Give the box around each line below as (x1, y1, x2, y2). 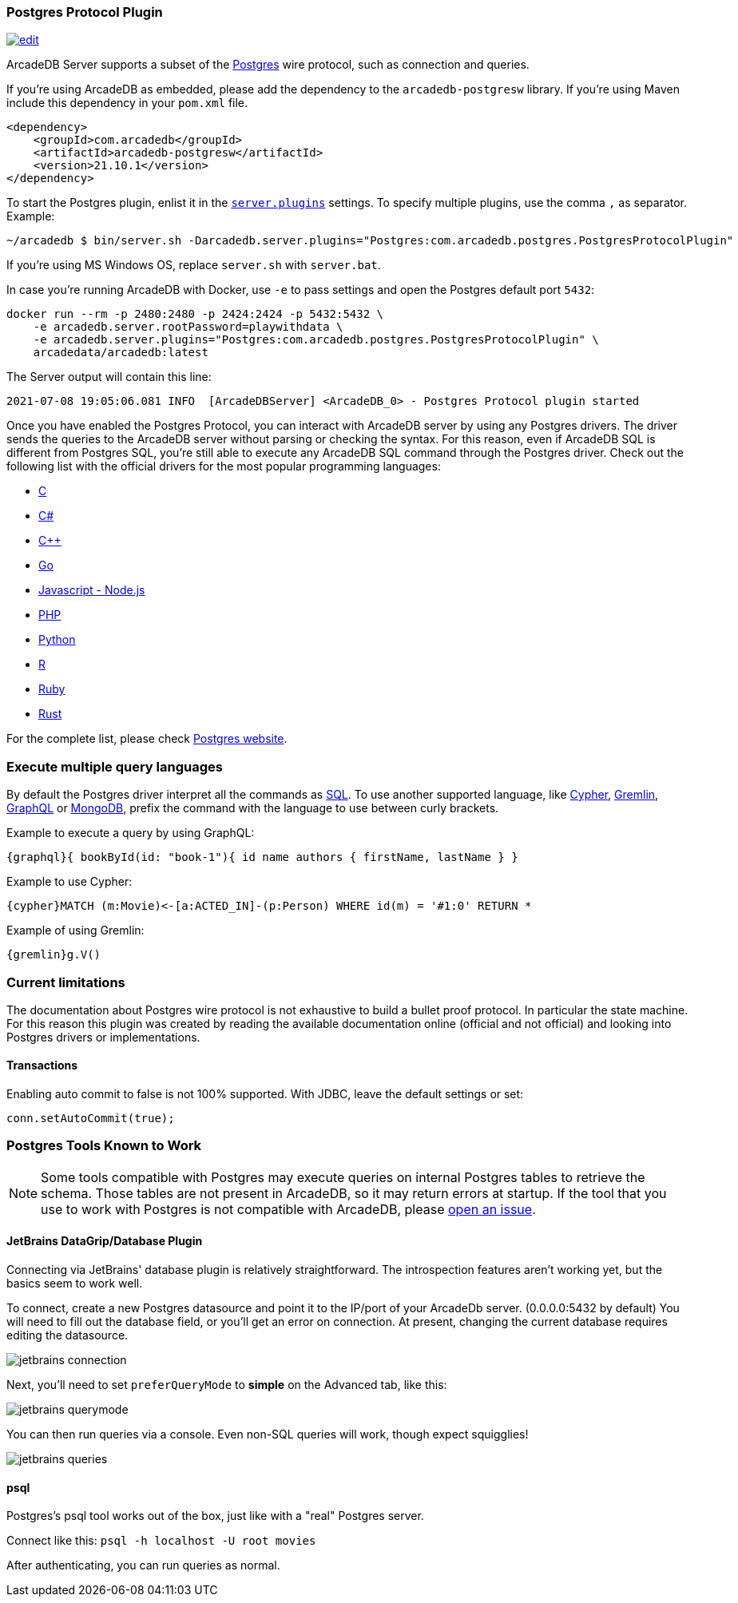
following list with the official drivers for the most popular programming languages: (6, 459, 441, 474)
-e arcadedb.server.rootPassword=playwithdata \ (33, 320, 343, 334)
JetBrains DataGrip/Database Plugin (6, 1234, 203, 1248)
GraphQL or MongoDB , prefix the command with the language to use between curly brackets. (6, 801, 499, 815)
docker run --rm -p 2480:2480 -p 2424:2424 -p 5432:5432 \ (6, 308, 384, 321)
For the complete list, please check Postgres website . (6, 732, 288, 746)
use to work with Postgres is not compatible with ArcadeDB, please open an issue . (41, 1200, 536, 1217)
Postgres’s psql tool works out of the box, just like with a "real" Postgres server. (6, 1509, 424, 1523)
